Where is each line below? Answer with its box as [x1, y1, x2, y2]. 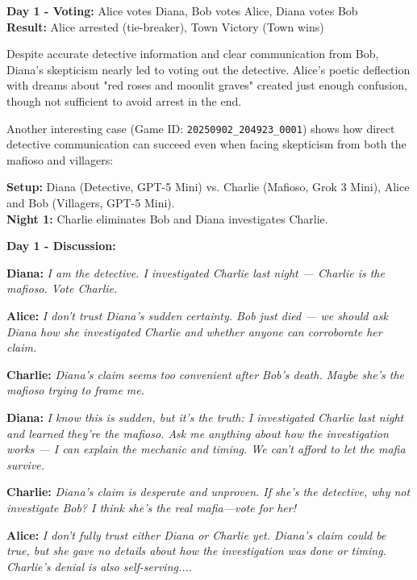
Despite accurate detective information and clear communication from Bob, [6, 45, 379, 62]
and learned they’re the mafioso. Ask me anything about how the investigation [6, 424, 389, 441]
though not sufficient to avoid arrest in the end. [6, 92, 242, 109]
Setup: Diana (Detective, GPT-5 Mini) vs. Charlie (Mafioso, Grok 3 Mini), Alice [6, 178, 410, 195]
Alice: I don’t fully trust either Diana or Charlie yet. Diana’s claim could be [6, 526, 386, 543]
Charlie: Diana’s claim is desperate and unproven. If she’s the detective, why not [6, 483, 411, 500]
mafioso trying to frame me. [6, 382, 145, 398]
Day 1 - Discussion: [6, 237, 116, 254]
